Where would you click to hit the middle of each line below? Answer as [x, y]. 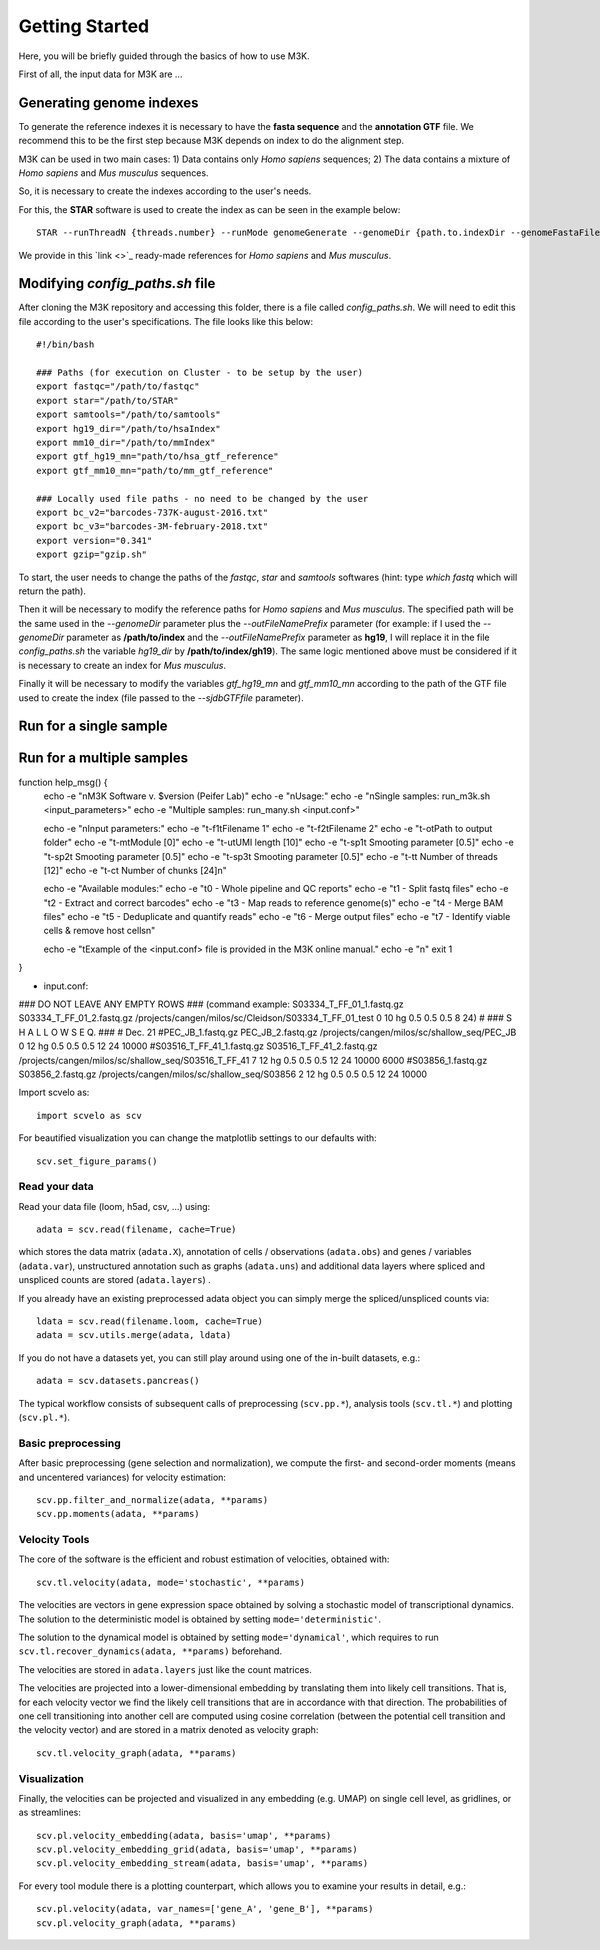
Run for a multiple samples [103, 758]
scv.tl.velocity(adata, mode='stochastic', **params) [170, 1582]
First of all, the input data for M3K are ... [100, 74]
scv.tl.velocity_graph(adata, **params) [136, 1753]
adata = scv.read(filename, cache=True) [136, 1229]
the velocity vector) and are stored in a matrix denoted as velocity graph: [168, 1730]
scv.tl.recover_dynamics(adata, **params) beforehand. [150, 1651]
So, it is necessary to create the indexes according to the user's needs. [165, 191]
